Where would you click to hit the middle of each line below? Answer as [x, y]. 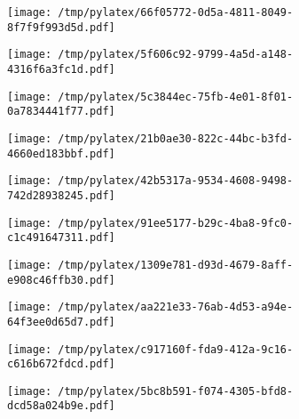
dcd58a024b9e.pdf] [61, 406]
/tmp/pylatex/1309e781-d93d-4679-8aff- [176, 265]
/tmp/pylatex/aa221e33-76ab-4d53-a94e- [176, 307]
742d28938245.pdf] [61, 195]
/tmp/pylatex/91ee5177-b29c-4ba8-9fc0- [176, 223]
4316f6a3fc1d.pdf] [61, 69]
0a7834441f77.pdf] [61, 112]
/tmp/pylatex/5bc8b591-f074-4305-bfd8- [176, 391]
